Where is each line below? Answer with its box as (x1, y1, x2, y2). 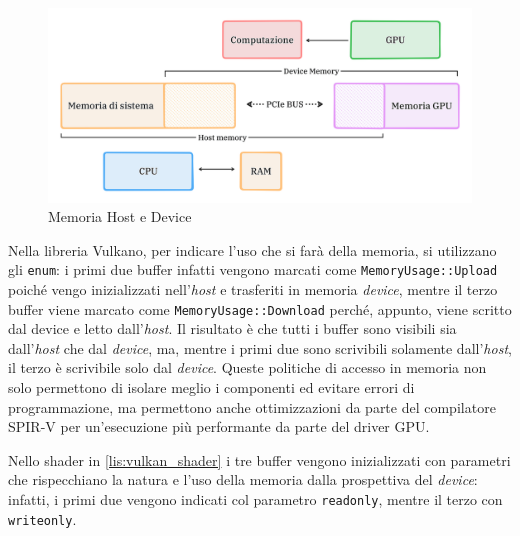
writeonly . (8, 508, 77, 529)
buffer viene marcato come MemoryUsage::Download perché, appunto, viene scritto (8, 298, 512, 319)
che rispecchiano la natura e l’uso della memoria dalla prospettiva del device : (8, 469, 478, 490)
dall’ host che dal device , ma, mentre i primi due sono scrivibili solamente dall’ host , (8, 337, 512, 358)
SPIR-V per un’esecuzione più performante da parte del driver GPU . (8, 416, 430, 437)
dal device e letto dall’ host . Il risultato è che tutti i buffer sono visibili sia (8, 318, 457, 339)
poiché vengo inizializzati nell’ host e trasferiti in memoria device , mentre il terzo (8, 279, 498, 300)
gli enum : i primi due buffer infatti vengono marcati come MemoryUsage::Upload (8, 259, 498, 280)
